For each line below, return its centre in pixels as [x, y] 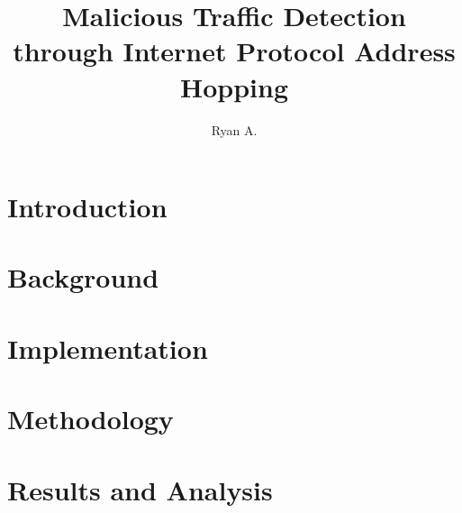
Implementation [108, 348]
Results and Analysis [140, 489]
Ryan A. [234, 129]
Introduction [87, 207]
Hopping [234, 86]
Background [83, 277]
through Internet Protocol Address [234, 51]
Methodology [91, 419]
